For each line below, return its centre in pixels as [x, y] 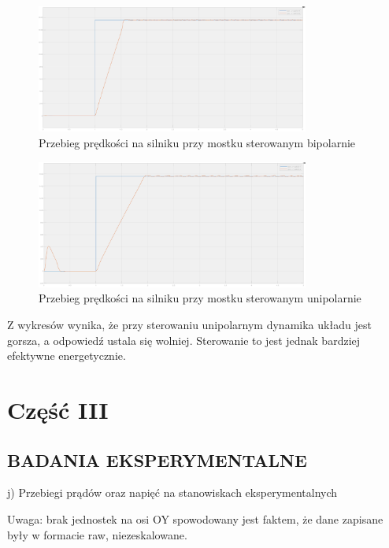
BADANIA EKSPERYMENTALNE [157, 459]
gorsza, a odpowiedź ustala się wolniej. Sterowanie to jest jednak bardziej [184, 340]
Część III [58, 409]
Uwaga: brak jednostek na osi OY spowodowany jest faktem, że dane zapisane [195, 518]
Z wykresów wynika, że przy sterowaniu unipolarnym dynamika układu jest [189, 324]
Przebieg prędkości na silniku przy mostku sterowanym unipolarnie [200, 298]
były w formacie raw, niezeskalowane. [97, 534]
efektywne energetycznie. [67, 355]
